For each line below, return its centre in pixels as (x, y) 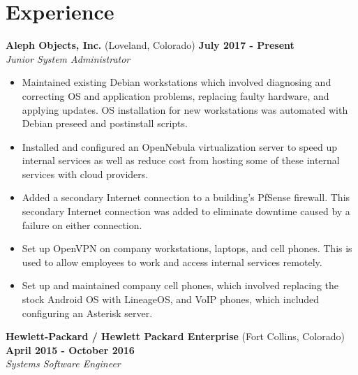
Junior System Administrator (68, 58)
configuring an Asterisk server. (87, 312)
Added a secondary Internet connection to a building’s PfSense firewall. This (186, 197)
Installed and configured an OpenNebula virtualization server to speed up (179, 146)
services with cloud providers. (85, 174)
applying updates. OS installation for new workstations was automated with (185, 109)
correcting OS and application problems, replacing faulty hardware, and (176, 95)
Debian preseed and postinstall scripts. (105, 123)
